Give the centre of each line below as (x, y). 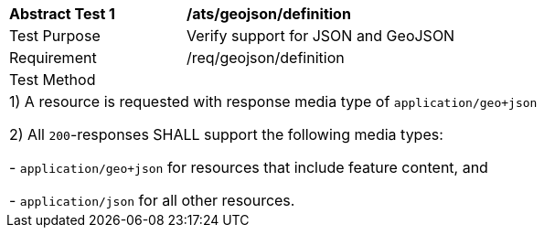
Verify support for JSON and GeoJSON (321, 36)
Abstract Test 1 (62, 14)
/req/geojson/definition (266, 58)
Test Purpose (55, 36)
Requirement (53, 58)
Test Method (53, 80)
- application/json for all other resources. (152, 200)
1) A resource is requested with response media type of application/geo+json (273, 101)
